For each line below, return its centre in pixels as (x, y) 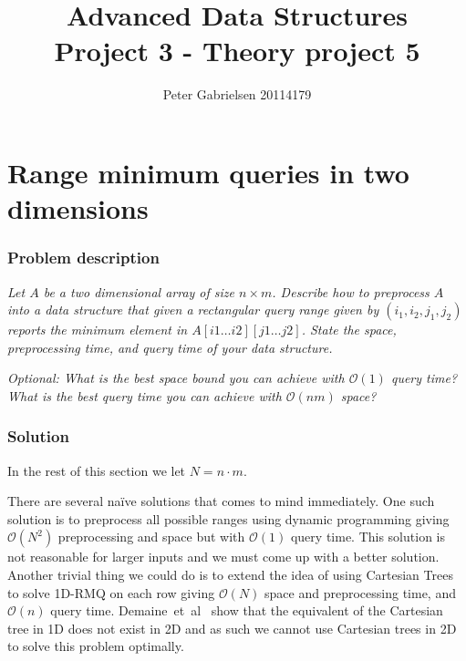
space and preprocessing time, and (360, 592)
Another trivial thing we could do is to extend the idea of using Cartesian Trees (230, 575)
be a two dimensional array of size (139, 291)
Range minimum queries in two (208, 172)
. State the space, (349, 330)
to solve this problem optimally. (96, 646)
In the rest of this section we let (97, 470)
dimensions (78, 208)
